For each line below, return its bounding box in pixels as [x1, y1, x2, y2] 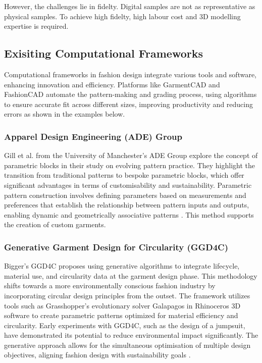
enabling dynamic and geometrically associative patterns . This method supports [4, 209, 254, 220]
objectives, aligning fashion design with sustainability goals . [4, 349, 191, 360]
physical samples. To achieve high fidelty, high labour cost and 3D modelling [4, 11, 241, 21]
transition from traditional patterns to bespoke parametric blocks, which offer [4, 170, 244, 180]
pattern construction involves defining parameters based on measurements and [4, 189, 246, 200]
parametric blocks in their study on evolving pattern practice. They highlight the [4, 160, 255, 170]
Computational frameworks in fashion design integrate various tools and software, [4, 69, 257, 79]
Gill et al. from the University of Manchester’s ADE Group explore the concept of [4, 150, 258, 161]
